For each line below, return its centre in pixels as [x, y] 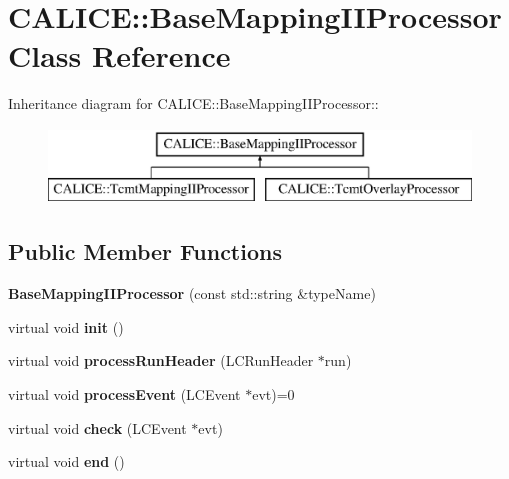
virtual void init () [66, 326]
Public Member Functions [145, 251]
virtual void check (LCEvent [97, 427]
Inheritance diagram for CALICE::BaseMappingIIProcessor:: [193, 103]
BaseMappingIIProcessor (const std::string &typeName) [192, 293]
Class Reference [119, 55]
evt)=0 [273, 394]
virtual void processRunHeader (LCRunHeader [161, 360]
